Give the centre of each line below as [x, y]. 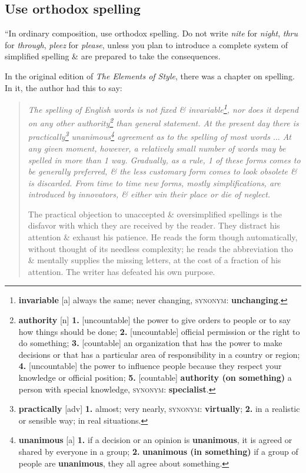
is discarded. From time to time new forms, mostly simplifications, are [154, 182]
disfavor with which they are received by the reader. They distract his [154, 225]
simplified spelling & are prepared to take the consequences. [113, 56]
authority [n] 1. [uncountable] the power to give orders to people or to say [154, 320]
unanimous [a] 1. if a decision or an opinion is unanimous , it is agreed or [155, 440]
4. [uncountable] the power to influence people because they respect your [150, 366]
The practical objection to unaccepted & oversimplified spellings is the [155, 214]
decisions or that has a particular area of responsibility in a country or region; [159, 354]
